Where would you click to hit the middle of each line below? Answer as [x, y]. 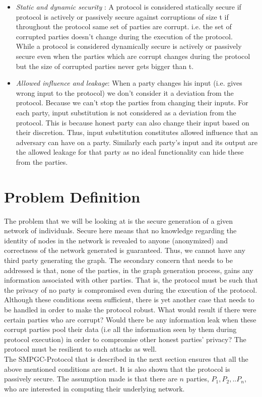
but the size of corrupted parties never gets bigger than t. [105, 66]
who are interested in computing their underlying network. [94, 388]
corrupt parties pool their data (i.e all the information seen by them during [120, 329]
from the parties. [42, 161]
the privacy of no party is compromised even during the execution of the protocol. [131, 289]
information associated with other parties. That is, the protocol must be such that [131, 280]
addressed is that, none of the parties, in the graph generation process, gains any [129, 270]
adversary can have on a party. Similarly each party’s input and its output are [137, 142]
